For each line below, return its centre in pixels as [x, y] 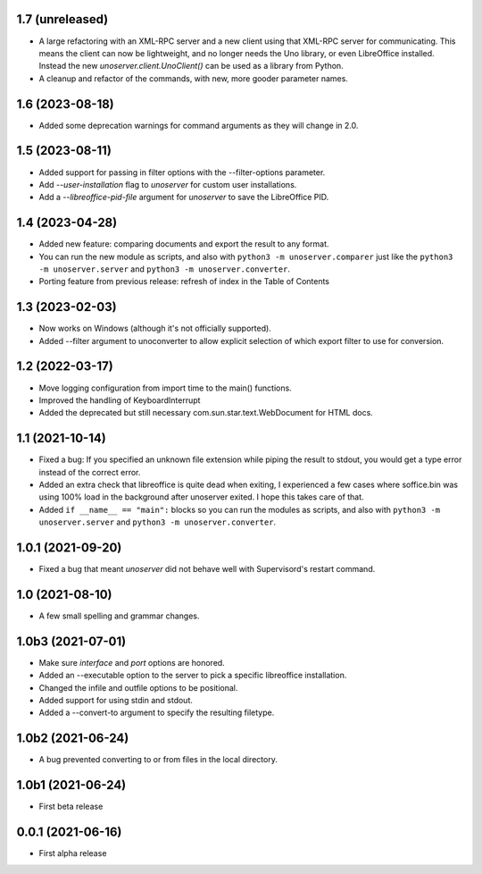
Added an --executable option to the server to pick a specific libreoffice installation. [193, 676]
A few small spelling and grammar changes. [119, 616]
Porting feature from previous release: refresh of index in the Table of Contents [184, 282]
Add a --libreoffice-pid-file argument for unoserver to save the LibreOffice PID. [184, 197]
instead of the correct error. [90, 472]
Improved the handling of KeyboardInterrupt [120, 400]
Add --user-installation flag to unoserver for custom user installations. [168, 184]
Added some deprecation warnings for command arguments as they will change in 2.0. [199, 125]
